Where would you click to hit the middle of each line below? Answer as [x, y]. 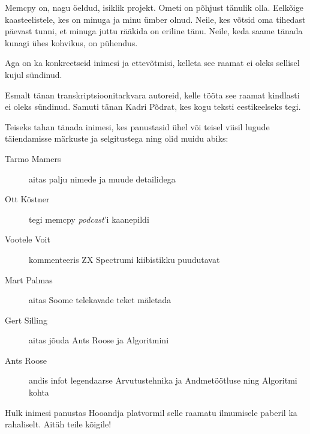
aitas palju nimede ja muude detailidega [102, 179]
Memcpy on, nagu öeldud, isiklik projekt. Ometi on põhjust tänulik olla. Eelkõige [154, 7]
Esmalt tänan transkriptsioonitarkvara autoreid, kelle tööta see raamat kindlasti [152, 95]
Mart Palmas [29, 279]
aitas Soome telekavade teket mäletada [100, 300]
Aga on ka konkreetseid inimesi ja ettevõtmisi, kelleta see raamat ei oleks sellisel [152, 63]
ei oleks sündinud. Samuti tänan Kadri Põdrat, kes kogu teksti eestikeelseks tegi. [153, 107]
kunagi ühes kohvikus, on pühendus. [71, 42]
